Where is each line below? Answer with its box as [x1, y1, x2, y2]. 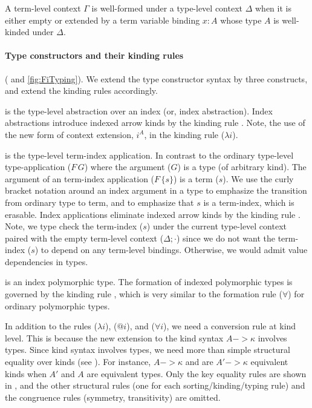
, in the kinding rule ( [144, 128, 225, 140]
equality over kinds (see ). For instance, [5, 355, 151, 368]
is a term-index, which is [203, 196, 294, 208]
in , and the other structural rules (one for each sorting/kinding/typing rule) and [5, 379, 305, 392]
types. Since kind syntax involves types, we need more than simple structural [5, 343, 290, 356]
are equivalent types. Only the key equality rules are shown [86, 367, 307, 380]
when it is [255, 2, 291, 14]
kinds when [5, 367, 47, 380]
